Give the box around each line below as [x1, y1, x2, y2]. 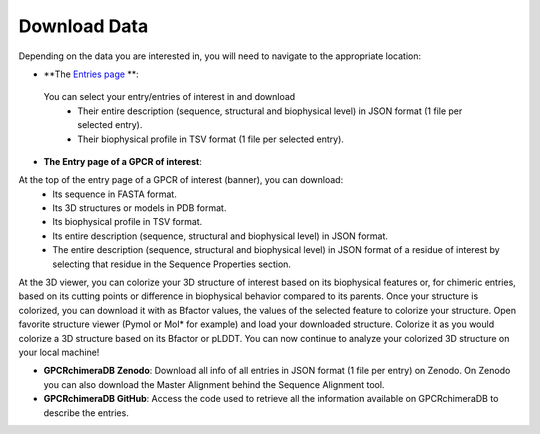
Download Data [18, 15, 149, 37]
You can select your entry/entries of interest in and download [43, 91, 296, 103]
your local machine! [18, 346, 100, 358]
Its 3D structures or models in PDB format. [52, 202, 227, 214]
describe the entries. [43, 406, 129, 419]
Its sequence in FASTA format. [52, 188, 177, 200]
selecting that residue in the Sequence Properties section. [52, 258, 292, 270]
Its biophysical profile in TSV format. [52, 216, 203, 228]
